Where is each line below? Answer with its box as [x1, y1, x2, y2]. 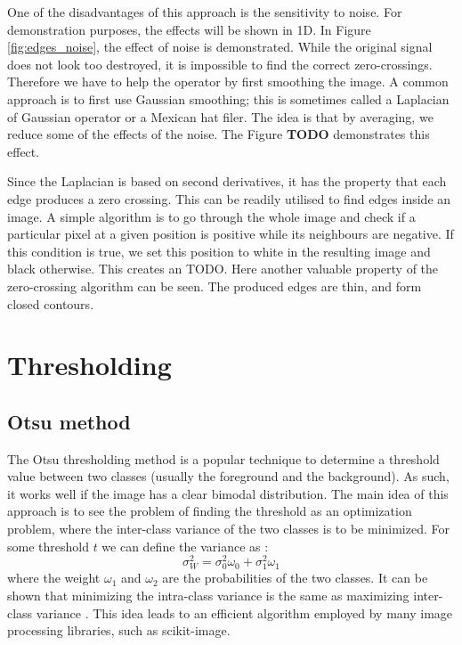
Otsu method [7, 407, 131, 435]
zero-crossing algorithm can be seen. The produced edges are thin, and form [7, 276, 422, 295]
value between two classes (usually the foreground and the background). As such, [7, 467, 450, 486]
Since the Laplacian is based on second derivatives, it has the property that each [7, 172, 447, 191]
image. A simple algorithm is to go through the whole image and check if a [7, 207, 416, 225]
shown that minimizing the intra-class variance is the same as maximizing [7, 586, 409, 605]
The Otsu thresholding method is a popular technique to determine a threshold [7, 449, 440, 468]
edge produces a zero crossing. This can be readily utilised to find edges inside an [7, 189, 451, 208]
